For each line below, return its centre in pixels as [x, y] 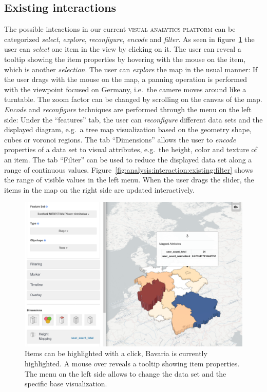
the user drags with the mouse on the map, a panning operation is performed [126, 79]
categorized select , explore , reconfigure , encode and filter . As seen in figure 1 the [129, 39]
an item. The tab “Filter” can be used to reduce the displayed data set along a [128, 159]
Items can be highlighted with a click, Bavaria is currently [116, 353]
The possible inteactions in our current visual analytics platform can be [120, 29]
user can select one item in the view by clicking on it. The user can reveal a [123, 49]
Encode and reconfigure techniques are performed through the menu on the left [128, 109]
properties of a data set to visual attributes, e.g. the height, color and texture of [131, 149]
